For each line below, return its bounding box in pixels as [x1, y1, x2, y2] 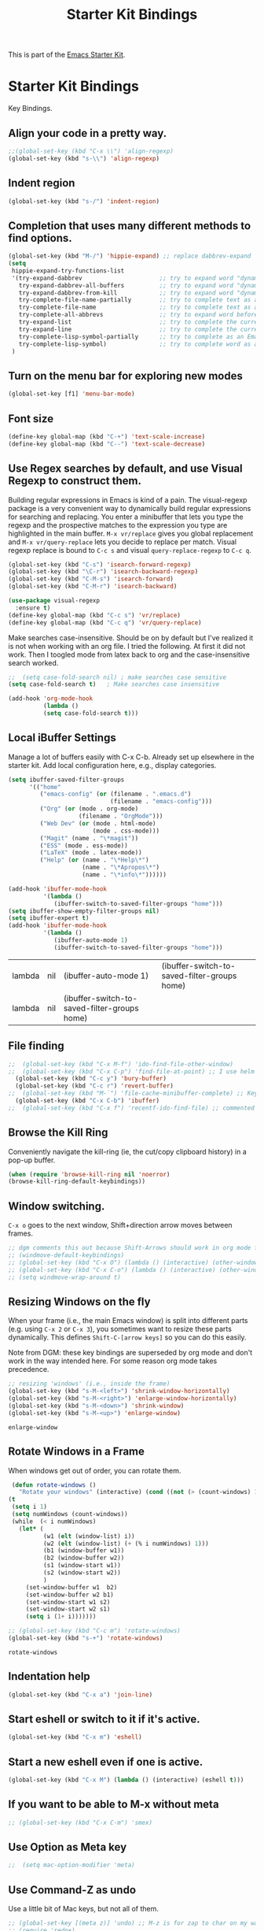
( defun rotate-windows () [11, 1481, 97, 1489]
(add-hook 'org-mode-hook [8, 695, 93, 702]
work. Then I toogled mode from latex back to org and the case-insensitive [8, 650, 250, 659]
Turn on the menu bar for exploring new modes [8, 369, 244, 383]
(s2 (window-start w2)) [42, 1569, 122, 1577]
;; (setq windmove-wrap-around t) [8, 1273, 122, 1281]
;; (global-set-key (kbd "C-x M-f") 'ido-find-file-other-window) [8, 1060, 234, 1068]
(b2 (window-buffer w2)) [42, 1554, 125, 1562]
